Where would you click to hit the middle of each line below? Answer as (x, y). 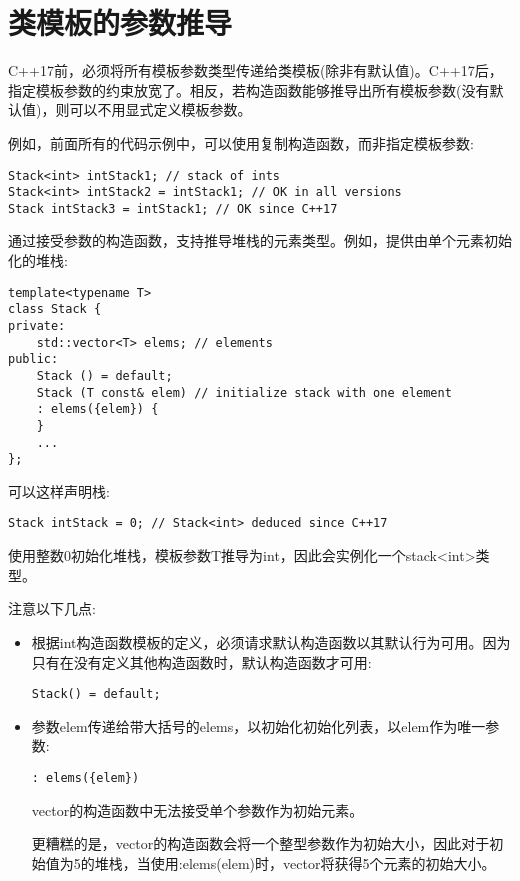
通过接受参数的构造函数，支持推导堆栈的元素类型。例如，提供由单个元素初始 (260, 240)
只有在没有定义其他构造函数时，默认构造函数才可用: (201, 661)
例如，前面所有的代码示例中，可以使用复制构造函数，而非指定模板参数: (241, 142)
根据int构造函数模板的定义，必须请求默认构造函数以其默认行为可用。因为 (271, 641)
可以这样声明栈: (59, 490)
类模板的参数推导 (120, 22)
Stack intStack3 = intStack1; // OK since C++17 (173, 208)
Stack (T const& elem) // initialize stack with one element (244, 392)
